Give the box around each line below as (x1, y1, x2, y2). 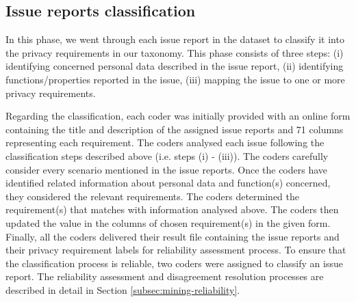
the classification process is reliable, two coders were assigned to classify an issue (5, 256, 343, 270)
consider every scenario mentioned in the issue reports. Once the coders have (5, 162, 328, 176)
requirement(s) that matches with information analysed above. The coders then (5, 202, 339, 217)
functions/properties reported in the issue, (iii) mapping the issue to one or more (5, 72, 345, 86)
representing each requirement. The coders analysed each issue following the (5, 135, 325, 150)
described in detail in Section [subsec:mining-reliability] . (5, 282, 240, 297)
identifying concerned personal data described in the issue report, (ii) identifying (5, 59, 344, 73)
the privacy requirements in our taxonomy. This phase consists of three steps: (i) (5, 45, 344, 59)
